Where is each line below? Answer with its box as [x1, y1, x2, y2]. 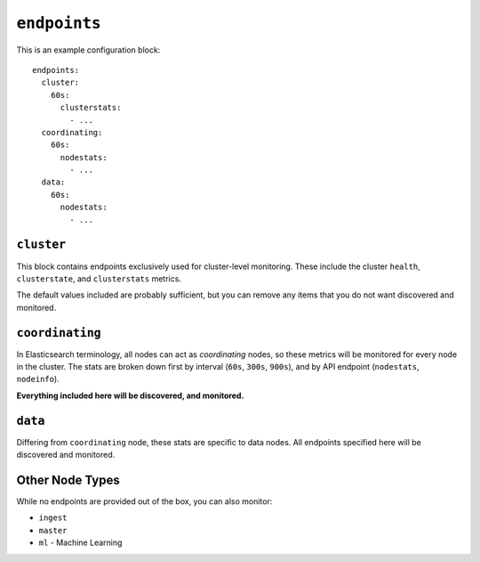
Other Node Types [16, 472, 120, 487]
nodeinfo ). [16, 374, 60, 385]
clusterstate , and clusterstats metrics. [16, 273, 182, 284]
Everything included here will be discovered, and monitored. [16, 390, 244, 401]
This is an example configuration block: [16, 45, 161, 55]
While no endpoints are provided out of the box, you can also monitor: [16, 495, 273, 507]
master [38, 525, 68, 535]
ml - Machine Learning [38, 537, 123, 548]
